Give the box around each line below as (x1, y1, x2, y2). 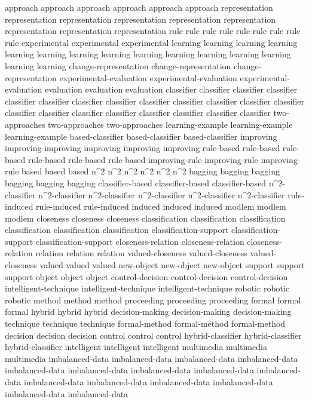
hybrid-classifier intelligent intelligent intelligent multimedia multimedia (5, 340, 267, 353)
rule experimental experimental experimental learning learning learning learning (5, 36, 298, 48)
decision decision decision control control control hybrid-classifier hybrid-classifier (5, 329, 302, 341)
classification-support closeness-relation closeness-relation (35, 235, 244, 247)
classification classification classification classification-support (5, 223, 229, 236)
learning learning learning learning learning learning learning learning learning (5, 48, 291, 60)
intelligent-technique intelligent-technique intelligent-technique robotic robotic (5, 282, 290, 294)
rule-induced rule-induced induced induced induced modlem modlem (36, 200, 286, 213)
